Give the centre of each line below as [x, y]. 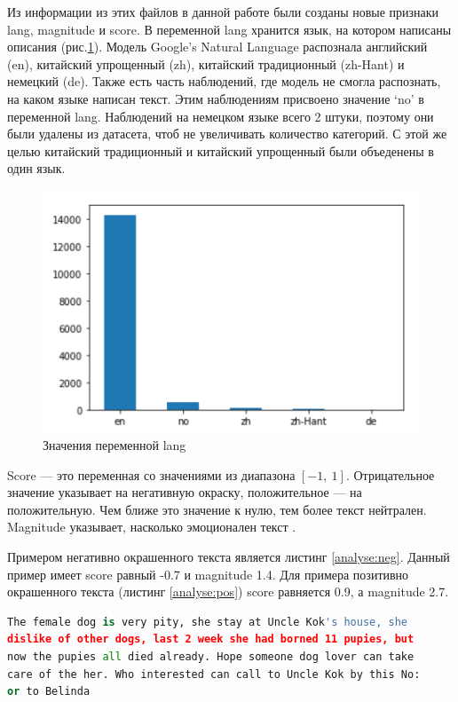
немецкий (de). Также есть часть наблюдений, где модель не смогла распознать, [224, 81]
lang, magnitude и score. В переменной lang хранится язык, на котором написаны [229, 29]
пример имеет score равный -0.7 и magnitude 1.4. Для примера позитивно [208, 574]
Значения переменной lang [114, 445]
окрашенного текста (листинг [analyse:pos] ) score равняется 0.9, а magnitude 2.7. [228, 592]
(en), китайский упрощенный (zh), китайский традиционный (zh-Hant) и [206, 63]
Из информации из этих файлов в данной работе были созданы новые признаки [223, 12]
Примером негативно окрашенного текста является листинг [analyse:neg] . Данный [229, 557]
